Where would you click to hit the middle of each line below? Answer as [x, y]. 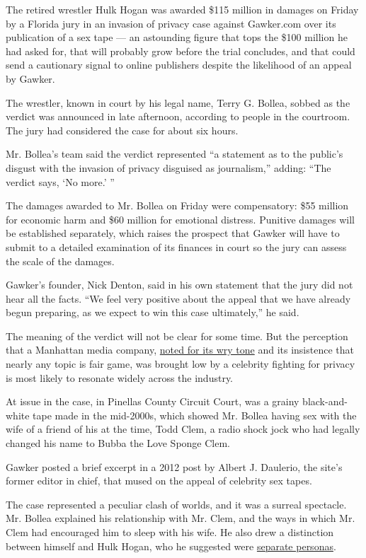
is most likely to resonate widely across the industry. [120, 377]
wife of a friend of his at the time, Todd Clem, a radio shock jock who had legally [183, 429]
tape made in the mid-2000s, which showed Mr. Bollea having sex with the [195, 415]
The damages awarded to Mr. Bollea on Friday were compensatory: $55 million [177, 205]
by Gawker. [30, 78]
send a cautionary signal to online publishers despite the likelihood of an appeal [179, 65]
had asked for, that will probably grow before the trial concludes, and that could [181, 51]
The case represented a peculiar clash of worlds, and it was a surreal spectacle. [176, 504]
